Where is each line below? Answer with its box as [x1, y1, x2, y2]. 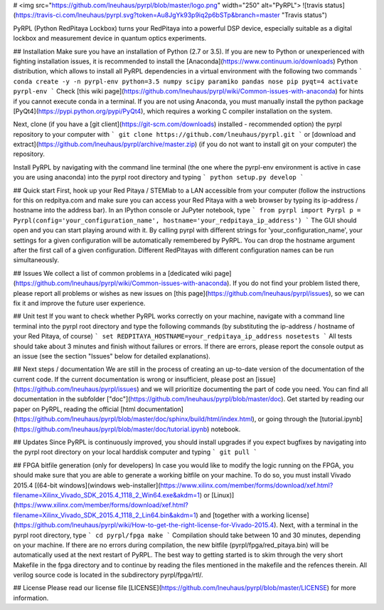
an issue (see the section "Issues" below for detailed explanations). [13, 351, 211, 360]
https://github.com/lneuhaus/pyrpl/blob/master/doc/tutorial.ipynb [15, 425, 208, 433]
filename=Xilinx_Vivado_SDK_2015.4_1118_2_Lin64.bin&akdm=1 [13, 510, 196, 519]
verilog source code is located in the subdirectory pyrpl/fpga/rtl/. [13, 571, 203, 579]
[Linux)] [210, 490, 235, 499]
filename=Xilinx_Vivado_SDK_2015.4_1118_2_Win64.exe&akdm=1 [13, 490, 201, 499]
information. [13, 594, 49, 602]
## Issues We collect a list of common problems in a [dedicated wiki [13, 269, 213, 277]
